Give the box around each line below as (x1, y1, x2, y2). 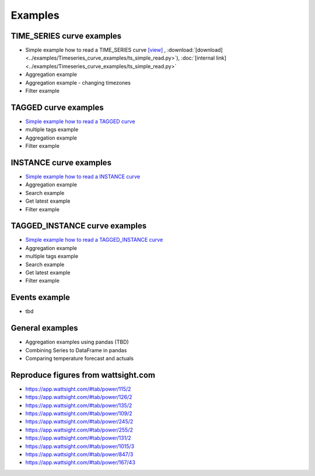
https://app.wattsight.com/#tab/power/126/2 (25, 394, 132, 401)
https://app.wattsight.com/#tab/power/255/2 (25, 426, 134, 433)
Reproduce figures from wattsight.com (10, 370, 156, 380)
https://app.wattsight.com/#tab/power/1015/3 (25, 443, 134, 450)
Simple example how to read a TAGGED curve (25, 117, 135, 125)
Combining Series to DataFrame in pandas (25, 346, 127, 353)
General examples (10, 323, 78, 333)
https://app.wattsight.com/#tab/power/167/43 (25, 459, 135, 466)
